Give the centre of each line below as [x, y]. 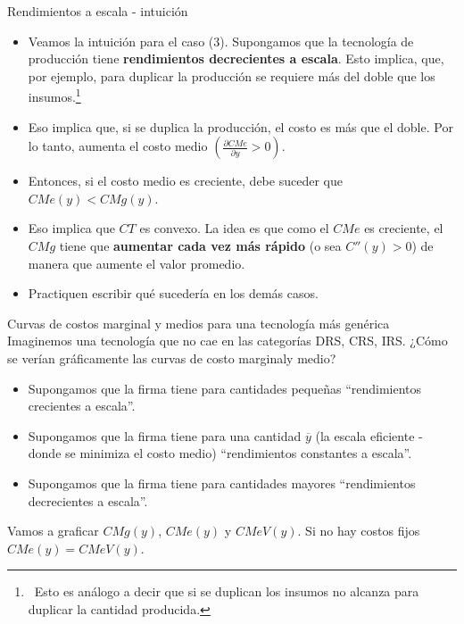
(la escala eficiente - [369, 435]
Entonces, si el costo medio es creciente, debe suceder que [185, 181]
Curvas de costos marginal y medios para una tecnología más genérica [199, 323]
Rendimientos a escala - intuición [98, 11]
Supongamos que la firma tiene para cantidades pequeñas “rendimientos [225, 388]
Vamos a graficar [53, 531]
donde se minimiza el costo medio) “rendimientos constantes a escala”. [220, 453]
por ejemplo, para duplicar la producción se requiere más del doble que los [232, 75]
